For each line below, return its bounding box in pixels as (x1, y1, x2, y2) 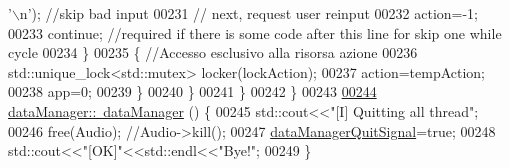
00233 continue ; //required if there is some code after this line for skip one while (8, 22, 502, 43)
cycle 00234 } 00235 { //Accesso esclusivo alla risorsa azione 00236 (8, 42, 418, 63)
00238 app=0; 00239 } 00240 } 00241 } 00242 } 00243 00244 (8, 81, 377, 102)
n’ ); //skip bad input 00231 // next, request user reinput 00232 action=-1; (19, 3, 478, 23)
